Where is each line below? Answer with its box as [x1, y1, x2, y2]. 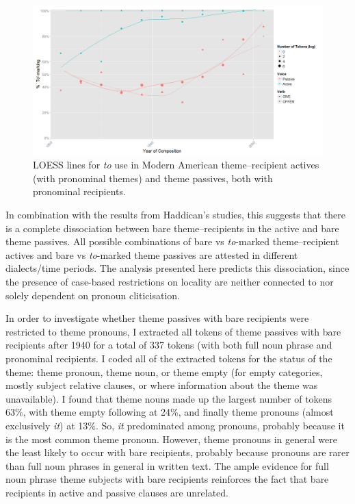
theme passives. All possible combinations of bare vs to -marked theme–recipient [5, 234, 339, 249]
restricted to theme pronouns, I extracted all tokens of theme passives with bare [5, 324, 341, 338]
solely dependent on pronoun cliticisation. [5, 288, 180, 302]
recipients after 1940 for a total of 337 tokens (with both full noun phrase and [5, 338, 332, 352]
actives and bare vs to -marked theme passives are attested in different [5, 247, 298, 262]
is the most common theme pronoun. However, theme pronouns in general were [5, 431, 337, 446]
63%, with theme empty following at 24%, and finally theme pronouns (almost [5, 405, 334, 419]
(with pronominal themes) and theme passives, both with [33, 171, 273, 185]
